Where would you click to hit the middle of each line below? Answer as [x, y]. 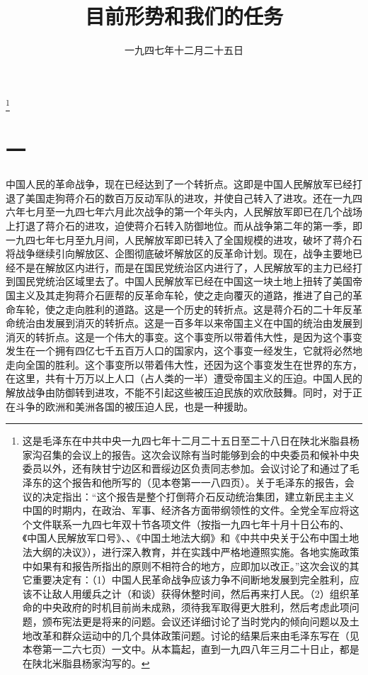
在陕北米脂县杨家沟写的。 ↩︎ [86, 663]
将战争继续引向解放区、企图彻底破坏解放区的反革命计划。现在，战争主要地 [179, 253]
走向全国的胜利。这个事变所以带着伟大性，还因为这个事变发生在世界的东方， [184, 364]
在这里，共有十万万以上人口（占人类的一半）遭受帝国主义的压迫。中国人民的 [184, 378]
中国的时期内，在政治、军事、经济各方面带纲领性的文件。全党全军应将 [186, 510]
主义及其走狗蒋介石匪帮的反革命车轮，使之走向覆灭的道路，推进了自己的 [184, 295]
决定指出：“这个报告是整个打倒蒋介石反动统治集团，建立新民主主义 [198, 496]
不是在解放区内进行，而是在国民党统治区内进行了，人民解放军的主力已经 [184, 267]
